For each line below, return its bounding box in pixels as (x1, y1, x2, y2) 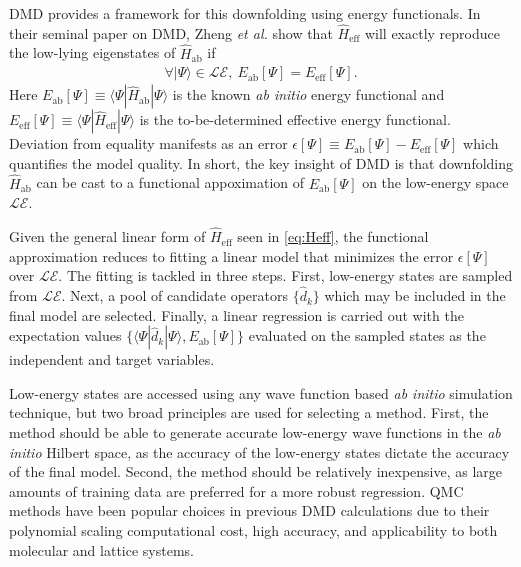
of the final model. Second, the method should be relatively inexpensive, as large (9, 461, 503, 482)
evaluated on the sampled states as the (248, 325, 486, 346)
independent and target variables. (9, 349, 215, 370)
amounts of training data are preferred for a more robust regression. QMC (9, 480, 464, 501)
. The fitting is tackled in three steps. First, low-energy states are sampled (58, 265, 513, 286)
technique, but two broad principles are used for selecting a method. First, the (9, 402, 489, 423)
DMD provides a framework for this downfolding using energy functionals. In (9, 3, 481, 23)
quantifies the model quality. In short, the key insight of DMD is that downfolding (9, 152, 514, 173)
